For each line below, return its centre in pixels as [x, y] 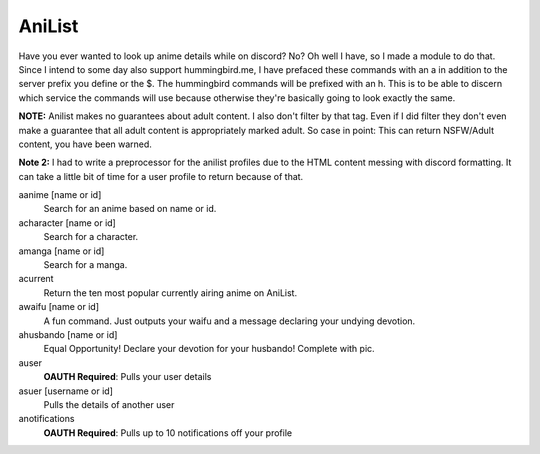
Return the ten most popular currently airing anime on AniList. [170, 292]
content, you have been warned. [85, 144]
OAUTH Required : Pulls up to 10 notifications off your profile [168, 432]
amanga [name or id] [61, 251]
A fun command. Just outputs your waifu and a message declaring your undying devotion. [229, 321]
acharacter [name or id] [67, 222]
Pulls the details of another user [109, 404]
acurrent [36, 279]
